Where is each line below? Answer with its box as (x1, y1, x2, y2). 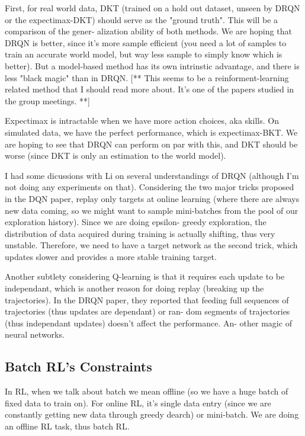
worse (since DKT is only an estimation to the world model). (5, 149, 226, 162)
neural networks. (5, 328, 65, 341)
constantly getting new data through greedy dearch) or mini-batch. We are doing (5, 408, 299, 421)
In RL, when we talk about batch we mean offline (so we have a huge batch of (5, 385, 288, 397)
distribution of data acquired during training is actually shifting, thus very (5, 227, 275, 239)
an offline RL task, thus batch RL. (5, 420, 130, 432)
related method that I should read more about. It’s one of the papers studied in (5, 83, 294, 95)
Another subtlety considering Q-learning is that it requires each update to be (5, 270, 285, 283)
